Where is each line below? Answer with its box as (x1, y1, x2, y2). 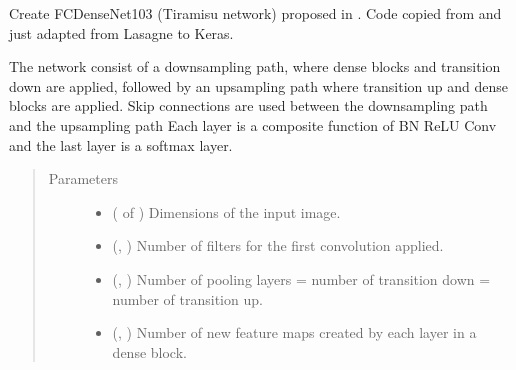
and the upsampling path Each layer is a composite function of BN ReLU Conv (9, 114, 497, 135)
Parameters (48, 168, 118, 189)
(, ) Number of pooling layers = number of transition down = (112, 268, 491, 289)
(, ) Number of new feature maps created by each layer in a (112, 322, 477, 343)
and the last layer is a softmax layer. (9, 134, 233, 155)
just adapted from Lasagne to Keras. (9, 22, 234, 43)
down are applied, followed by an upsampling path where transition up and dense (9, 75, 508, 96)
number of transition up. (112, 288, 263, 309)
